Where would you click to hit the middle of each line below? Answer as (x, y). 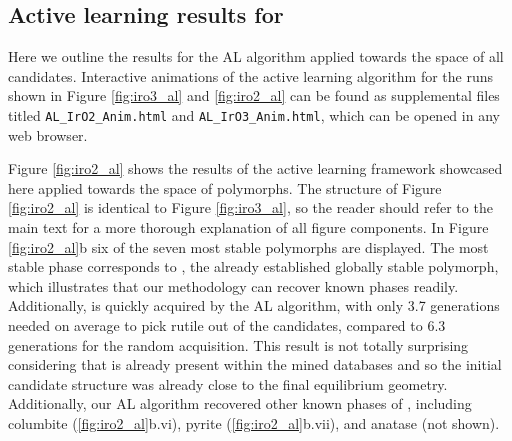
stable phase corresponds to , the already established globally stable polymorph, (253, 266)
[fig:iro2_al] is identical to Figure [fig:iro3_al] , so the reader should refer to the (250, 207)
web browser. (48, 134)
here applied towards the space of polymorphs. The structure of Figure (225, 187)
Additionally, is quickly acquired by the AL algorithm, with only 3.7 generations (254, 305)
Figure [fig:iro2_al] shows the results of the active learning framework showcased (255, 168)
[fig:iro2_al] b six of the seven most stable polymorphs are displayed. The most (248, 246)
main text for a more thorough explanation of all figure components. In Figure (248, 227)
